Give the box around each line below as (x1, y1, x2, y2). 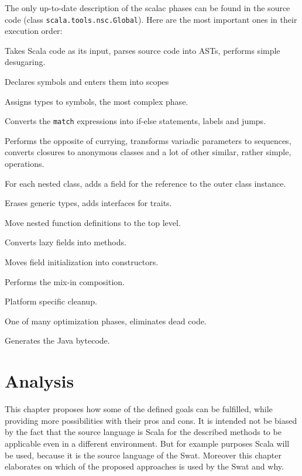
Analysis (5, 369, 74, 393)
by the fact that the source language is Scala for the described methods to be (5, 426, 282, 438)
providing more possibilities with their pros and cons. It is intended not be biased (5, 414, 297, 426)
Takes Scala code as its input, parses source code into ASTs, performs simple (5, 44, 280, 56)
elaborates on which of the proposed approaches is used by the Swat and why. (5, 460, 284, 472)
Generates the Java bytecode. (5, 334, 110, 347)
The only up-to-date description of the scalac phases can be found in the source (5, 2, 290, 13)
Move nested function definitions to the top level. (5, 216, 181, 228)
